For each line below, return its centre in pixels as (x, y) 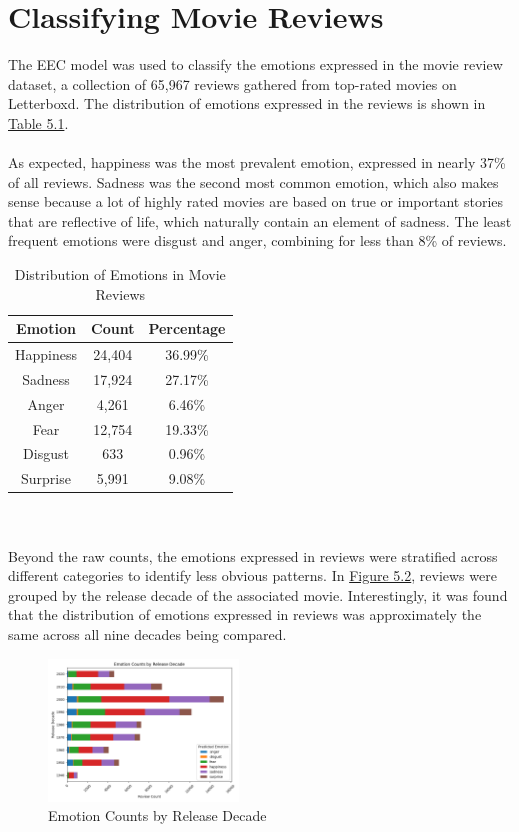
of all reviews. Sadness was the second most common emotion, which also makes (253, 181)
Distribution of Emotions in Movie (120, 274)
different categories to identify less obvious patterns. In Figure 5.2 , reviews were (252, 575)
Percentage (187, 328)
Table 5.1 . (38, 122)
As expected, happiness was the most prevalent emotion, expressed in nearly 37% (257, 162)
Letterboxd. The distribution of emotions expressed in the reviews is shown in (247, 103)
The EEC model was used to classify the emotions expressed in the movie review (255, 64)
